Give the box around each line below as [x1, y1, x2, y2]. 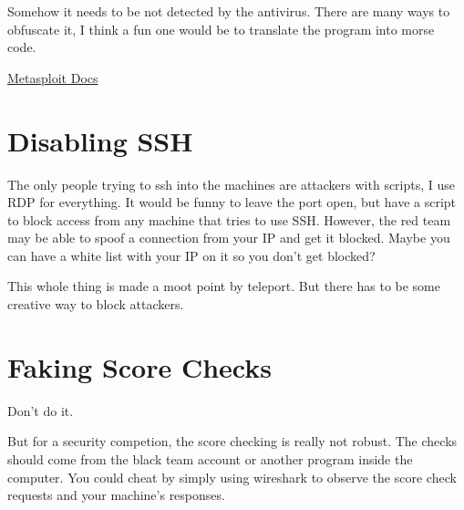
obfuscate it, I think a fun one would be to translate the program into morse [7, 19, 435, 38]
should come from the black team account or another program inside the [7, 449, 413, 468]
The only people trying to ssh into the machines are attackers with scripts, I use [7, 174, 456, 193]
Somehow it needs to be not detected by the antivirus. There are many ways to [7, 2, 450, 20]
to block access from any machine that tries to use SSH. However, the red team [7, 210, 451, 229]
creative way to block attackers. [7, 295, 184, 314]
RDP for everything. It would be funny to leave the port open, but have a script [7, 193, 457, 212]
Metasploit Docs [7, 68, 98, 87]
